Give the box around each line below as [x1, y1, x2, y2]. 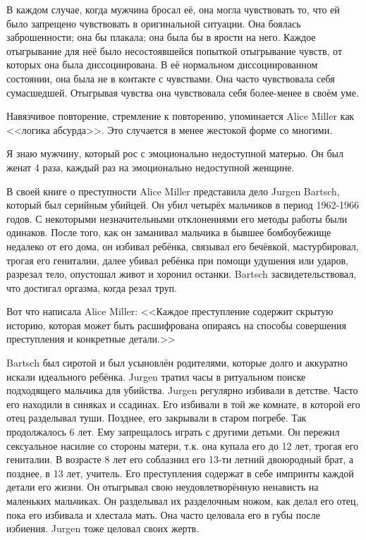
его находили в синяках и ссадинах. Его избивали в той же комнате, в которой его [6, 396, 360, 411]
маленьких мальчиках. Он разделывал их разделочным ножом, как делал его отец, [6, 493, 359, 508]
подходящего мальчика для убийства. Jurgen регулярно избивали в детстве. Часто [6, 383, 358, 398]
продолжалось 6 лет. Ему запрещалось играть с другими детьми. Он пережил [6, 424, 340, 439]
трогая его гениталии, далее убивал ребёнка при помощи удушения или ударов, [6, 252, 348, 267]
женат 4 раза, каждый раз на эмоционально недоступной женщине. [6, 159, 295, 174]
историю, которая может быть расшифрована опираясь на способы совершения [6, 317, 346, 332]
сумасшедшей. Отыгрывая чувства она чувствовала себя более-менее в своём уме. [6, 85, 359, 99]
